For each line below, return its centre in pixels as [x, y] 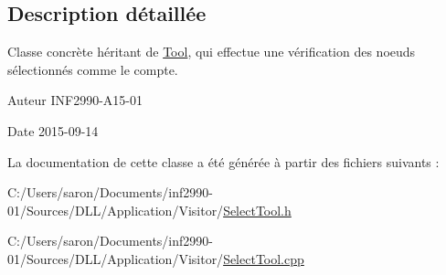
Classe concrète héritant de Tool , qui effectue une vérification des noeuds [212, 52]
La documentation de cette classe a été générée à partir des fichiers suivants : [223, 161]
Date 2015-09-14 [53, 130]
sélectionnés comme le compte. [93, 69]
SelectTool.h [257, 210]
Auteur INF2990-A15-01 [75, 100]
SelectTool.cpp [264, 258]
